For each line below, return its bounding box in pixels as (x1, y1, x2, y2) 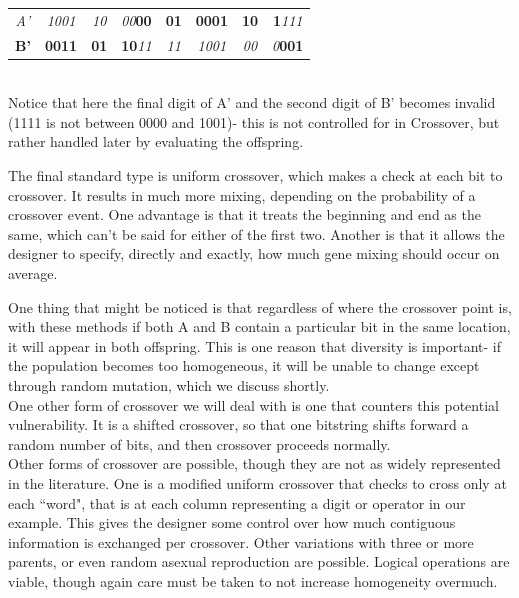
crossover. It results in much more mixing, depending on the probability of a (8, 184, 476, 205)
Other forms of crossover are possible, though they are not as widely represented (8, 453, 501, 474)
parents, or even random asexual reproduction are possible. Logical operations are (8, 551, 510, 572)
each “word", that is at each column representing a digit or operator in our (8, 492, 466, 513)
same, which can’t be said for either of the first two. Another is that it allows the (8, 223, 505, 244)
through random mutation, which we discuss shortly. (8, 375, 330, 395)
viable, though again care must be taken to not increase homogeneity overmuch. (8, 570, 498, 591)
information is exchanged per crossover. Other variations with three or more (8, 531, 474, 552)
